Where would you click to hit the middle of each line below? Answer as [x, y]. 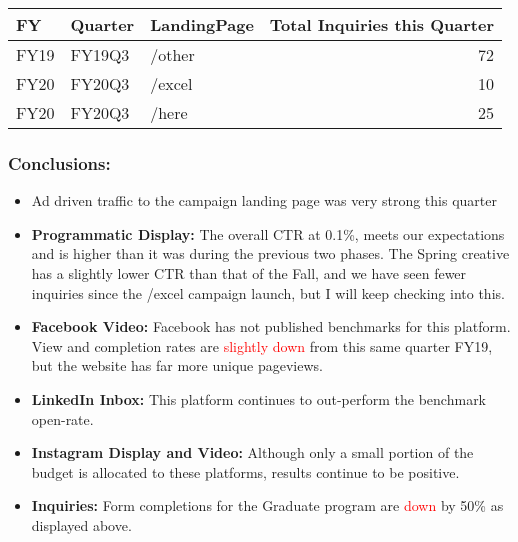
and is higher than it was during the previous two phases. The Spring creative [270, 253]
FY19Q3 [100, 54]
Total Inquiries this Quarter [382, 24]
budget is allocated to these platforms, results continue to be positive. [245, 471]
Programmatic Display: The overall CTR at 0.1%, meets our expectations [268, 233]
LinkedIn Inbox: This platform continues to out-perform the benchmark [259, 398]
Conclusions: [59, 162]
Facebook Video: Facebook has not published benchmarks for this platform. [271, 326]
